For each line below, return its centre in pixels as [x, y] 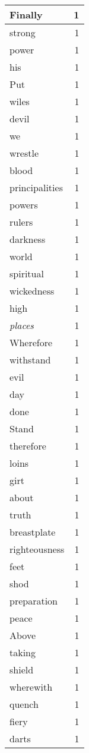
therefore [28, 446]
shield [22, 670]
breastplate [33, 532]
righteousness [37, 549]
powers [24, 205]
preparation [34, 601]
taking [23, 652]
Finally [26, 15]
